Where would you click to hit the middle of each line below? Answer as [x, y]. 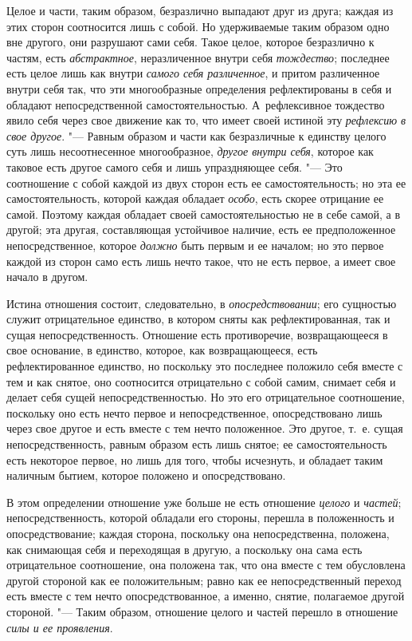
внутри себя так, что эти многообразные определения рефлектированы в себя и [199, 88]
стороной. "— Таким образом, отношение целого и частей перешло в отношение [202, 611]
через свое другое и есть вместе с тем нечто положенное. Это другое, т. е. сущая [205, 428]
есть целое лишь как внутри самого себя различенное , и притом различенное [193, 73]
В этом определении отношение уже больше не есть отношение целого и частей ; [204, 502]
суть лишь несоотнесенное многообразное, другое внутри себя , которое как [190, 151]
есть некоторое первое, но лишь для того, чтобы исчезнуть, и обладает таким [195, 459]
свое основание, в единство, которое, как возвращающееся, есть [162, 350]
